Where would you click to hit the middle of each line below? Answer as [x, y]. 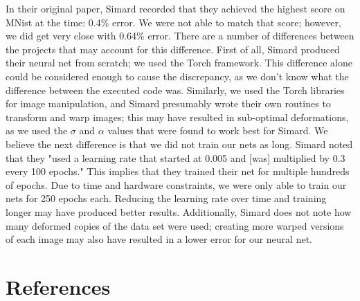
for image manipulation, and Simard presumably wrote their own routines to [168, 103]
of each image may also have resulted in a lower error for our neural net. [159, 239]
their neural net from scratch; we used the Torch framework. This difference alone [179, 63]
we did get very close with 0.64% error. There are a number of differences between [180, 36]
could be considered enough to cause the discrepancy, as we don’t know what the [177, 76]
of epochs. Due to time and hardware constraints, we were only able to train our [176, 184]
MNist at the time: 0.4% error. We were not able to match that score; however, [173, 22]
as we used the [37, 130]
